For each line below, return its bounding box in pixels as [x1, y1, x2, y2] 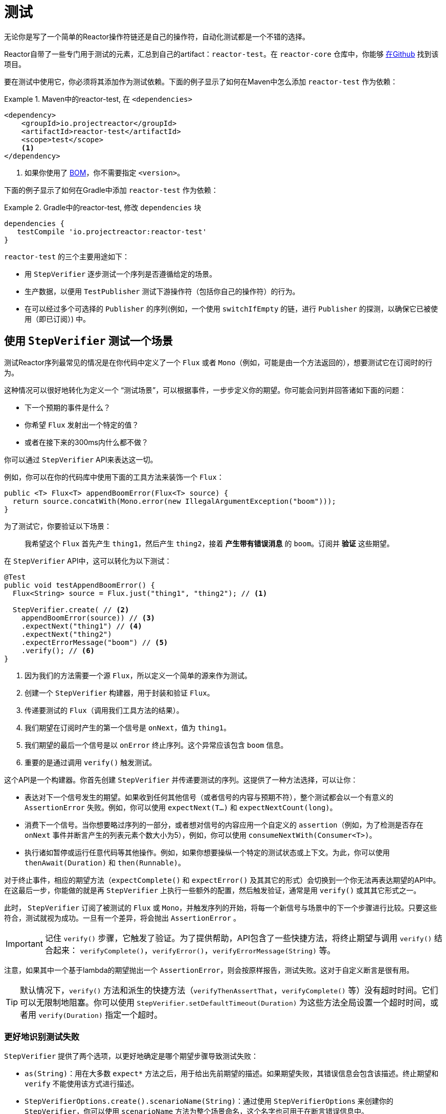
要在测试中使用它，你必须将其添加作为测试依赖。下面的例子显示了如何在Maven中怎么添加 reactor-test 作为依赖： [4, 77, 398, 86]
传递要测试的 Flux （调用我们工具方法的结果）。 [25, 705, 184, 715]
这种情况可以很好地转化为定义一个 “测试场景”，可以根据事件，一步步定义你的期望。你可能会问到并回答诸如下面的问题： [4, 385, 407, 394]
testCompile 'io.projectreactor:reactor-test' [17, 227, 207, 236]
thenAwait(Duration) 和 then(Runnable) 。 [25, 858, 186, 867]
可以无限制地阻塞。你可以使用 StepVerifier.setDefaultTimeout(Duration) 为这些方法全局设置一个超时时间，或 [20, 997, 439, 1008]
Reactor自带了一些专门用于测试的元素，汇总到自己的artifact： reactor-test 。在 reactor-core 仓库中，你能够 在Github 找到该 [4, 49, 439, 58]
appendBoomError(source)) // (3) [21, 613, 155, 622]
